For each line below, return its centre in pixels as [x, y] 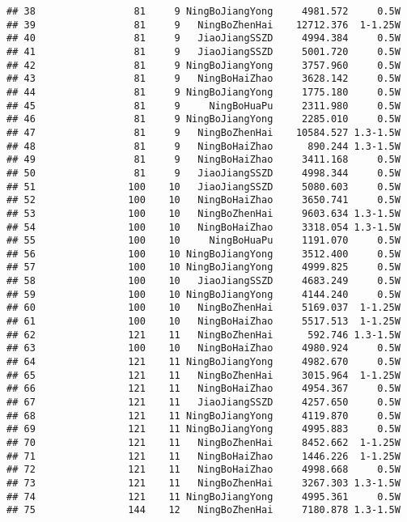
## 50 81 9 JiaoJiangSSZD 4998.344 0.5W [203, 173]
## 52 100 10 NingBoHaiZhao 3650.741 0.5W [203, 200]
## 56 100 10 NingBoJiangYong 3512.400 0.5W [203, 254]
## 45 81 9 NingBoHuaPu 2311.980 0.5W [203, 106]
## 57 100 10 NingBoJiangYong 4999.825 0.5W [203, 267]
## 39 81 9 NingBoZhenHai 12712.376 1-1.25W [203, 25]
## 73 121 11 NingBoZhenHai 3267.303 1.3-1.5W [203, 483]
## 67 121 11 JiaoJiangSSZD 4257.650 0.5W [203, 403]
